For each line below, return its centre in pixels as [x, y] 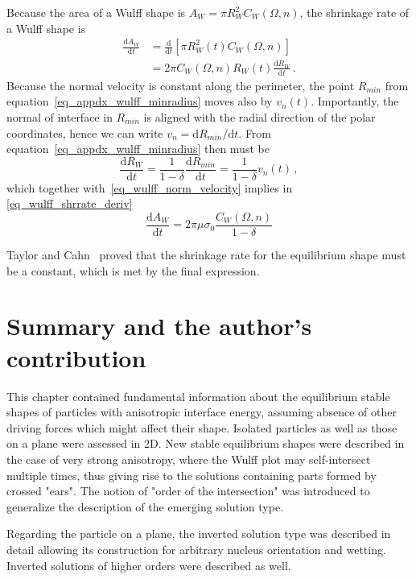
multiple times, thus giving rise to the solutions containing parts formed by [192, 475]
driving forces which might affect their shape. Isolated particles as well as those [202, 427]
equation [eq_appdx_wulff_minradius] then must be [138, 149]
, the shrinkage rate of [354, 12]
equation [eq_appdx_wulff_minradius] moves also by [140, 101]
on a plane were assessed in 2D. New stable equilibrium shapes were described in [206, 443]
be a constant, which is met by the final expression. [133, 270]
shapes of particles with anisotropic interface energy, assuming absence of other [202, 412]
